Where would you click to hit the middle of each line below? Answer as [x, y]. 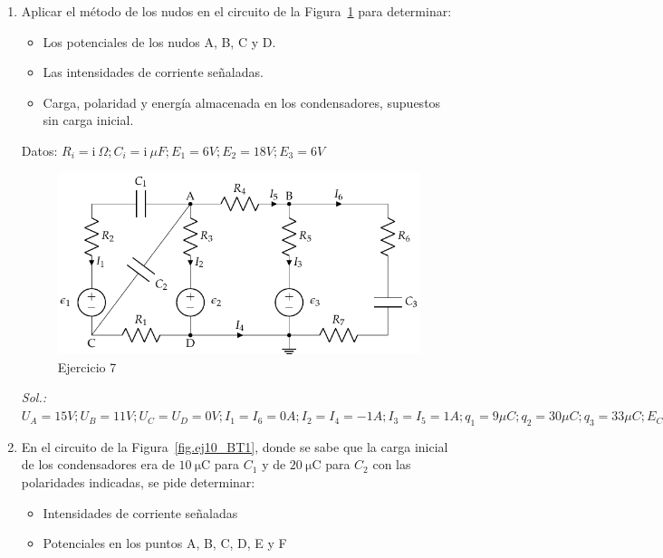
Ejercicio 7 [87, 366]
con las [392, 464]
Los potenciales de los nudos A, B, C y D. [159, 41]
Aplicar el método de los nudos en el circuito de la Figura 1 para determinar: [236, 11]
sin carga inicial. [88, 120]
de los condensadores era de [98, 464]
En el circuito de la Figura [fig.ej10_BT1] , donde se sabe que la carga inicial [235, 446]
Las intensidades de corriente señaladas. [153, 72]
